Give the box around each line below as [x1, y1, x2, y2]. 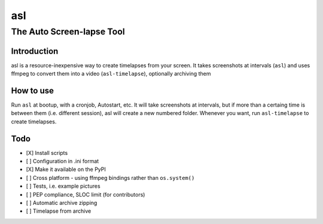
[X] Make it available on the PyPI [26, 166, 106, 173]
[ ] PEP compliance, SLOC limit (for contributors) [26, 191, 145, 198]
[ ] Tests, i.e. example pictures [26, 182, 101, 190]
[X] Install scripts [26, 149, 68, 156]
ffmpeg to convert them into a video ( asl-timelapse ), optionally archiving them [11, 70, 211, 77]
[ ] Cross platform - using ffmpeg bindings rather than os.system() [26, 174, 195, 181]
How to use [11, 85, 54, 95]
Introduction [11, 46, 59, 56]
